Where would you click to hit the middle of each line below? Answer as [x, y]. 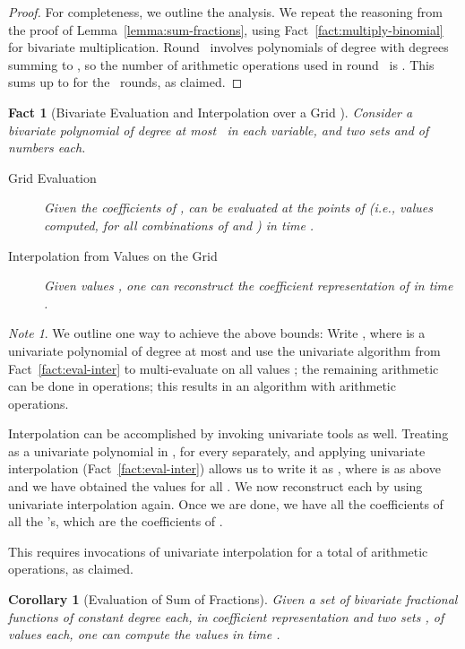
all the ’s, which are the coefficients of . [116, 521]
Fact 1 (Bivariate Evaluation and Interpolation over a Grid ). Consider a [211, 112]
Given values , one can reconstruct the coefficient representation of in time [249, 286]
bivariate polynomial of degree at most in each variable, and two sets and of [219, 130]
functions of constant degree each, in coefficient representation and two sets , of [226, 616]
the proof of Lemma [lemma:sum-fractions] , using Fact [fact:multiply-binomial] [226, 29]
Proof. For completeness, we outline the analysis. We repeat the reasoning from [225, 12]
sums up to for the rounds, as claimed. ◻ [125, 82]
